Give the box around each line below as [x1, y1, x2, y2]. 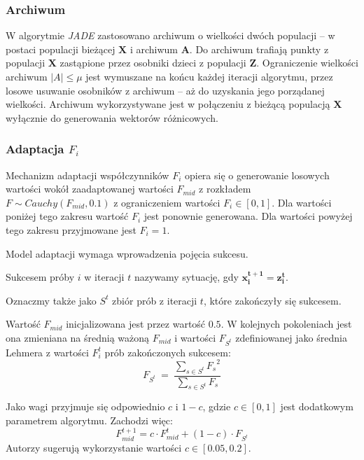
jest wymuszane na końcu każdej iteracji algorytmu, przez [85, 69, 333, 83]
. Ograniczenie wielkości [256, 55, 358, 70]
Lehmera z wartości [6, 344, 89, 359]
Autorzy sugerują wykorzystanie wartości [6, 440, 182, 455]
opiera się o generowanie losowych [184, 167, 330, 182]
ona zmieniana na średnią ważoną [6, 330, 150, 344]
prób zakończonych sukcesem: [104, 344, 231, 359]
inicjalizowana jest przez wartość [66, 316, 206, 331]
